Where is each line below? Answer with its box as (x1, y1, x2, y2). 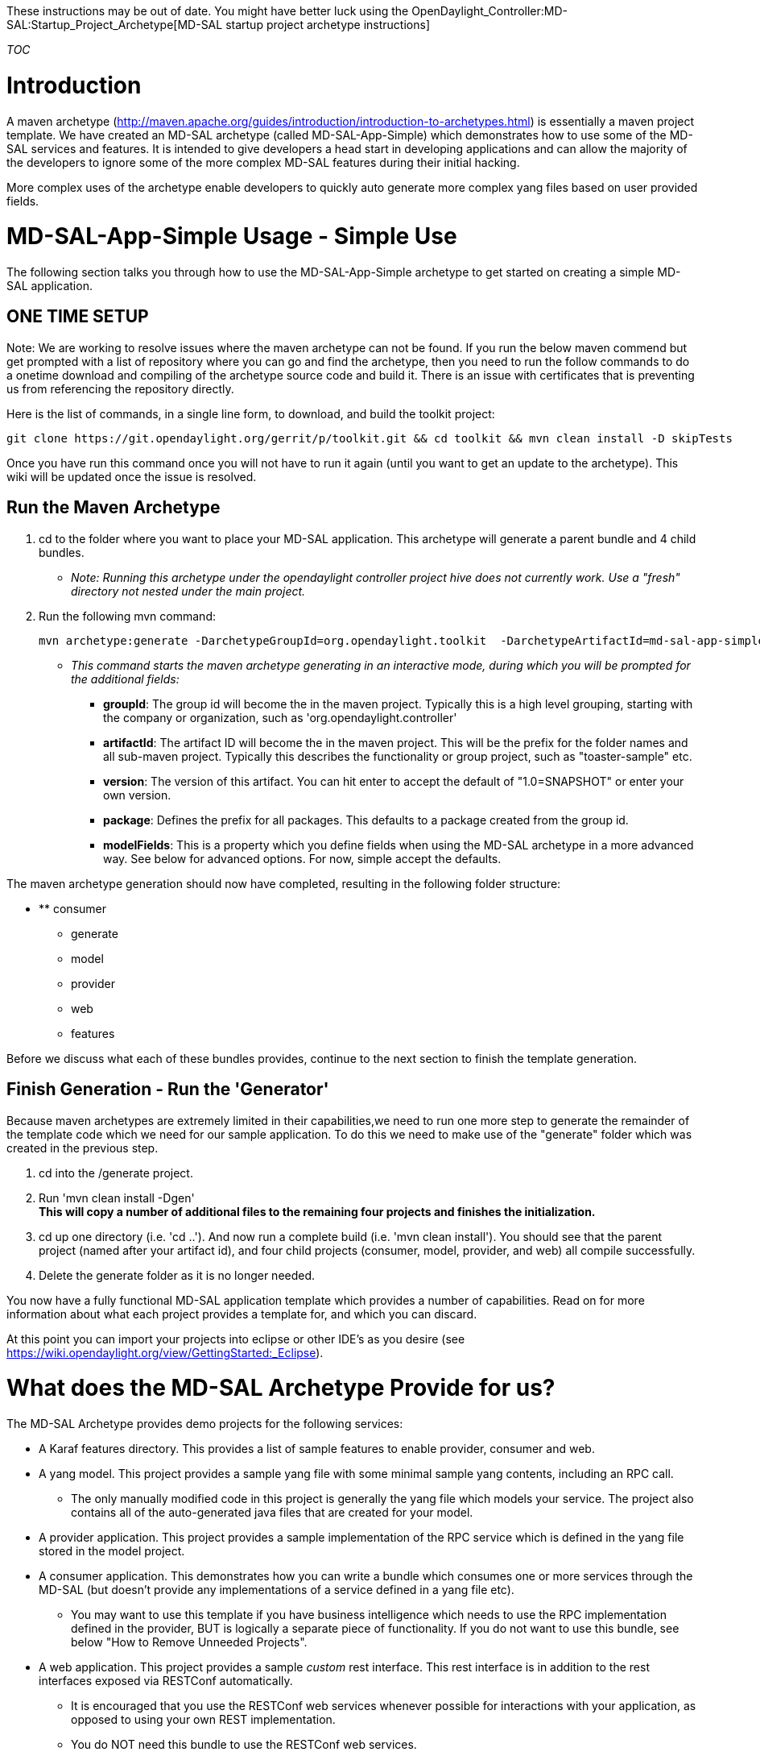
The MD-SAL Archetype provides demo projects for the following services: (6, 1417, 403, 1431)
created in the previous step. (6, 1140, 159, 1155)
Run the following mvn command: (39, 608, 216, 623)
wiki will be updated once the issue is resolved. (6, 469, 257, 484)
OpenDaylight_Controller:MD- (411, 4, 568, 18)
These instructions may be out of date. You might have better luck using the (6, 4, 409, 18)
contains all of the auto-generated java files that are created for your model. (71, 1505, 473, 1520)
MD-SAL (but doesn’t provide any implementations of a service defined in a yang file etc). (39, 1583, 514, 1597)
